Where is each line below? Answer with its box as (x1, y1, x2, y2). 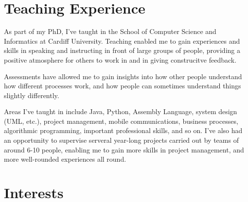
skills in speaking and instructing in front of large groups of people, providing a (4, 45, 240, 55)
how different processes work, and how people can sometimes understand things (4, 81, 241, 91)
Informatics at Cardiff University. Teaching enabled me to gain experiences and (4, 35, 240, 46)
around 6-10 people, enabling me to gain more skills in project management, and (4, 144, 244, 154)
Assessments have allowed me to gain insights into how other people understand (4, 71, 242, 81)
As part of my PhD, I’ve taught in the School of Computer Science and (4, 26, 216, 36)
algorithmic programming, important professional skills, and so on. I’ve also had (4, 125, 243, 135)
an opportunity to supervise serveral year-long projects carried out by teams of (4, 135, 239, 145)
